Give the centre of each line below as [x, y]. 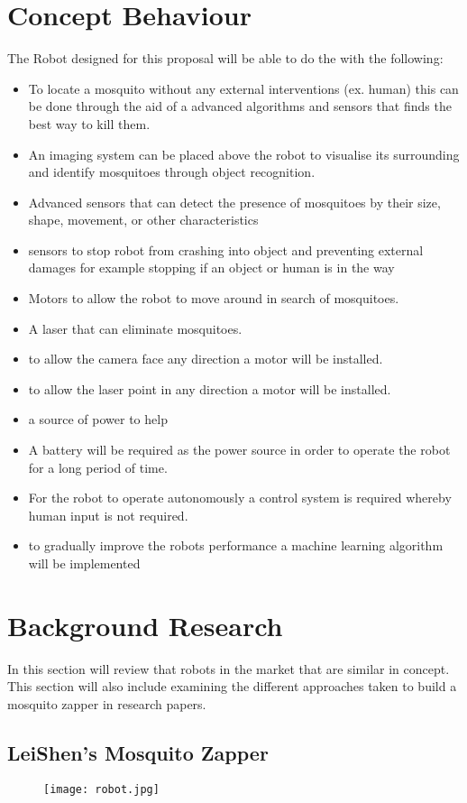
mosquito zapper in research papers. [107, 703]
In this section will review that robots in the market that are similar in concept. [229, 668]
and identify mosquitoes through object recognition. [172, 172]
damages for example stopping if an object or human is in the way [211, 268]
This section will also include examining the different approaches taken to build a [232, 686]
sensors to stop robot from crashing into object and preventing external [226, 249]
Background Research [145, 625]
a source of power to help [98, 419]
